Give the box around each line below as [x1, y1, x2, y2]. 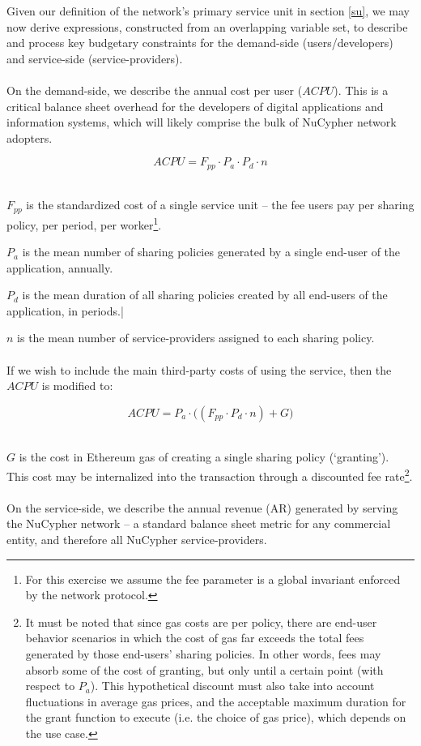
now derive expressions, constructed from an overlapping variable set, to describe [6, 18, 408, 35]
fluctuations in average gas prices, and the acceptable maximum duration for [25, 692, 406, 710]
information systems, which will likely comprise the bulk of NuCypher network [6, 114, 397, 131]
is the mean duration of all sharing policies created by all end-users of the [22, 286, 388, 303]
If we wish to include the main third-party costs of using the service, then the [6, 361, 392, 378]
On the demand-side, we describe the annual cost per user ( [6, 81, 303, 98]
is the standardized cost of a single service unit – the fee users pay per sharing [26, 196, 415, 213]
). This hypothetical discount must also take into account [90, 677, 375, 694]
